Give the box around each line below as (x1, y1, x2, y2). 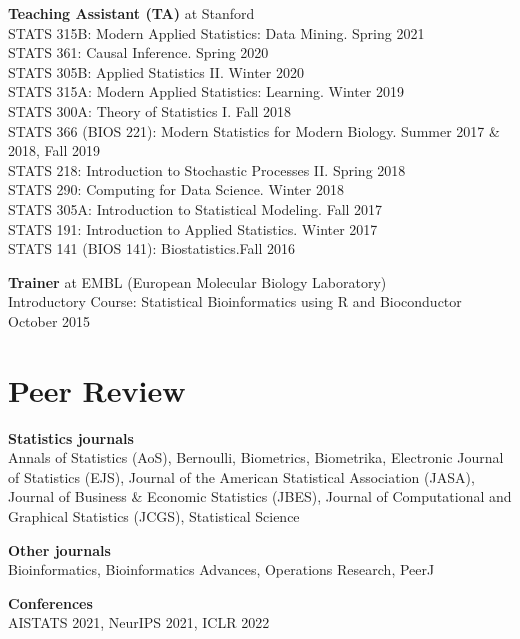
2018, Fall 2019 (8, 140, 100, 161)
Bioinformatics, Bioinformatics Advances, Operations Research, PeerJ (8, 559, 435, 580)
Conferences (8, 592, 93, 613)
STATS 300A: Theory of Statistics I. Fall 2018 (8, 100, 292, 121)
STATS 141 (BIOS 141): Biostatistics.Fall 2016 (8, 238, 296, 259)
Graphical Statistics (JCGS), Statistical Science (8, 506, 300, 526)
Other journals (8, 539, 111, 560)
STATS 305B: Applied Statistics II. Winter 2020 (8, 61, 304, 82)
